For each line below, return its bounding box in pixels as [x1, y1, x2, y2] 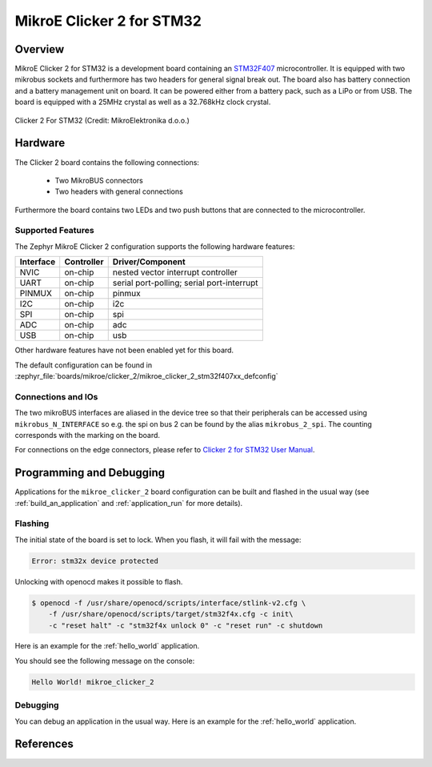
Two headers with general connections [54, 187, 183, 196]
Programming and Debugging [14, 466, 166, 480]
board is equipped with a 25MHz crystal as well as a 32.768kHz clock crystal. [14, 97, 271, 107]
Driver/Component [112, 256, 186, 267]
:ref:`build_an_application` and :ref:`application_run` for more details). [14, 498, 243, 508]
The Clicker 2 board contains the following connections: [14, 157, 200, 167]
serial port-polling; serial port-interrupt [112, 277, 259, 288]
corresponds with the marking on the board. [14, 430, 160, 440]
